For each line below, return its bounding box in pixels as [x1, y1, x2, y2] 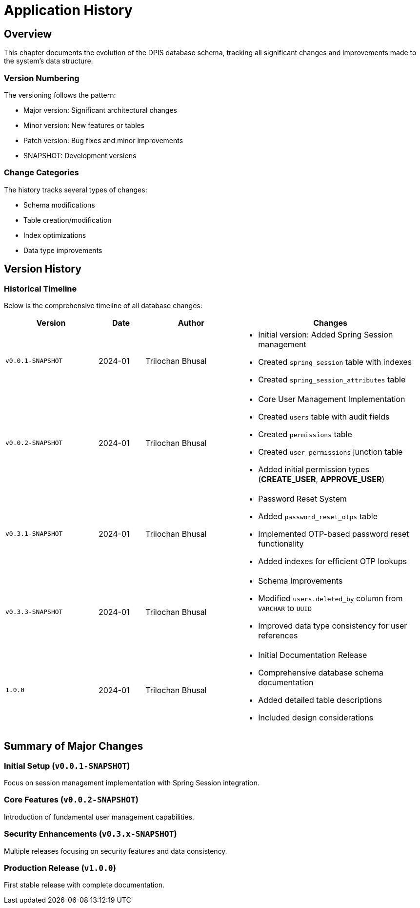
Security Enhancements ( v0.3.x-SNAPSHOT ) [4, 829, 177, 839]
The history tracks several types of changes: [4, 185, 147, 194]
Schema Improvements [258, 575, 343, 586]
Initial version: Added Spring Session [258, 329, 393, 339]
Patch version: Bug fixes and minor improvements [23, 136, 183, 145]
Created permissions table [258, 429, 352, 439]
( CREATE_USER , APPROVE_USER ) [258, 474, 385, 484]
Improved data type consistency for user [258, 620, 407, 631]
